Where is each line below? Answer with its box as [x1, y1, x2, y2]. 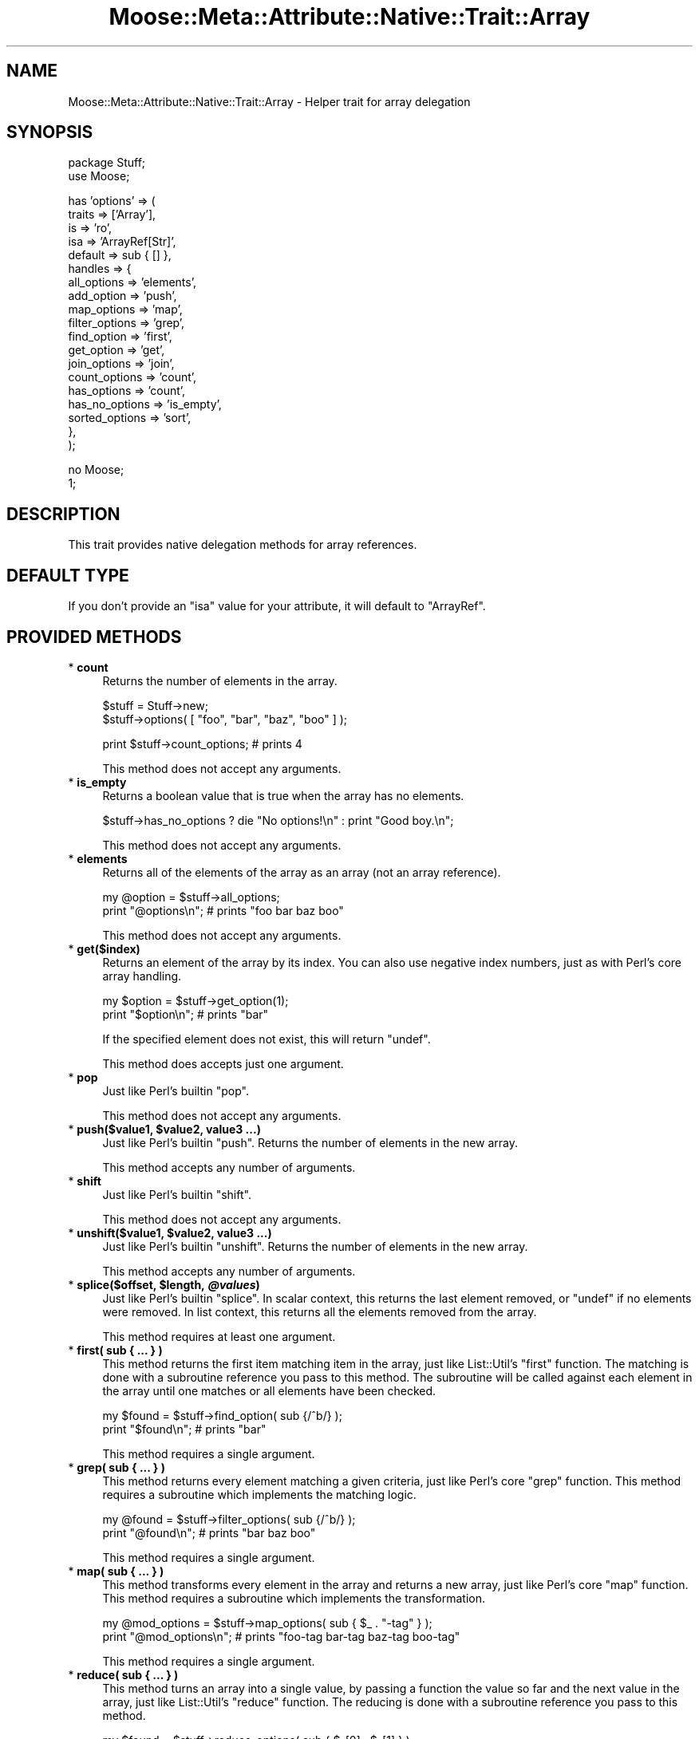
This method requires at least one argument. [102, 1329, 336, 1343]
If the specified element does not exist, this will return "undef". [102, 1031, 431, 1046]
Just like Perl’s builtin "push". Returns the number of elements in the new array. [102, 1135, 519, 1149]
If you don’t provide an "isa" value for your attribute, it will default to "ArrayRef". [68, 599, 486, 613]
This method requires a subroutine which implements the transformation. [102, 1591, 486, 1605]
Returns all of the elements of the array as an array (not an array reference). [102, 865, 501, 879]
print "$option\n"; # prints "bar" [102, 1007, 269, 1021]
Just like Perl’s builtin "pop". [102, 1083, 249, 1098]
